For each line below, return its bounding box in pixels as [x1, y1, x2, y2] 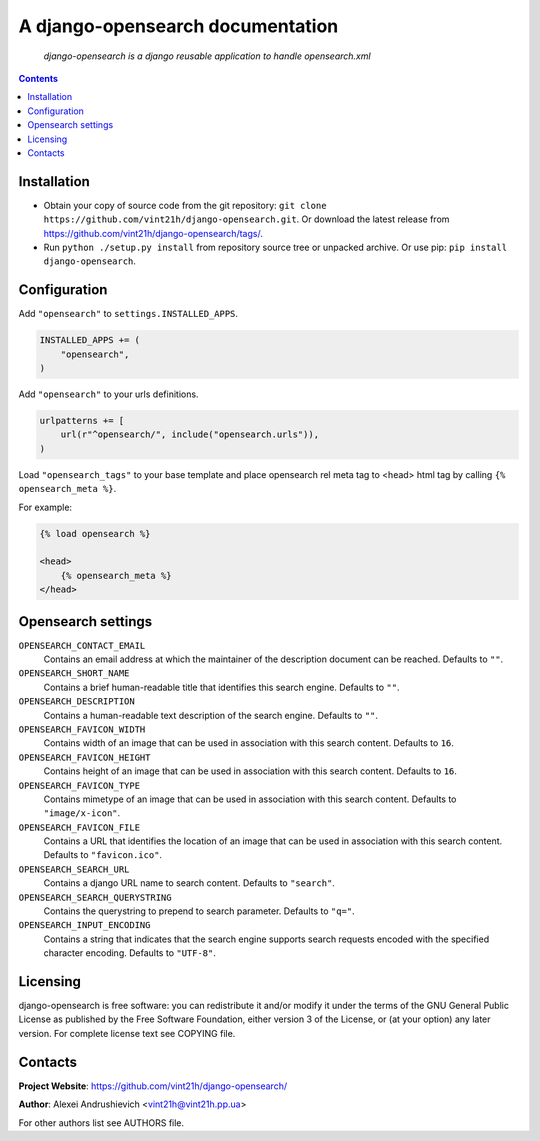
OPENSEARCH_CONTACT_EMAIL [18, 640, 146, 651]
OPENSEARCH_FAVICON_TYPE [18, 780, 140, 791]
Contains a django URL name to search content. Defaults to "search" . [43, 877, 335, 889]
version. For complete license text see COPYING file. [18, 1027, 236, 1039]
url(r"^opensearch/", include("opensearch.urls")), [60, 429, 320, 440]
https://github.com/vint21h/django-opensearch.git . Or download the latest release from [43, 213, 450, 225]
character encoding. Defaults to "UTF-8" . [43, 947, 217, 959]
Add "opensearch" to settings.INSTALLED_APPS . [18, 308, 239, 320]
